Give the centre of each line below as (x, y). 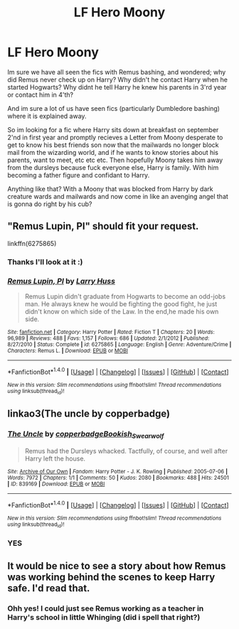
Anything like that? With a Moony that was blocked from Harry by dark (110, 188)
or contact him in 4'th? (41, 95)
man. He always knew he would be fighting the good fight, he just (121, 303)
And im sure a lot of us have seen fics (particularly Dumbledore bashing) (114, 108)
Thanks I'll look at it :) (45, 262)
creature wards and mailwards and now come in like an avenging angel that (118, 196)
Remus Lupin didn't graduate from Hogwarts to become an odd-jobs (125, 296)
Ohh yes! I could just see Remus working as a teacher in (106, 608)
